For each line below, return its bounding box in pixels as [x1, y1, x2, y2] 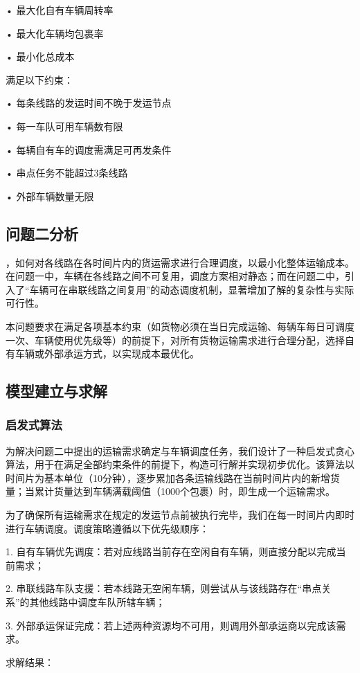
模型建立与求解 [6, 380, 107, 402]
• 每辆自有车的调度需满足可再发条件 [6, 142, 172, 156]
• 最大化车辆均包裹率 [6, 26, 104, 40]
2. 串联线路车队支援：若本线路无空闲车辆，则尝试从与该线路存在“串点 [6, 581, 322, 595]
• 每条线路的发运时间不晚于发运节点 [6, 96, 172, 110]
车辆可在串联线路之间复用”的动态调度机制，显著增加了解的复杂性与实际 [29, 282, 354, 296]
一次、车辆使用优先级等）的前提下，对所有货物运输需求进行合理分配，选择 [6, 332, 345, 347]
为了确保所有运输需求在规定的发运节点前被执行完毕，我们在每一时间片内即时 [6, 508, 354, 522]
